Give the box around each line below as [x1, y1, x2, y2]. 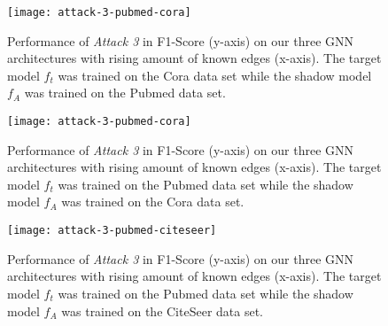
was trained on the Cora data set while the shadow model [58, 66, 372, 84]
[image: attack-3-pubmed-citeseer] [7, 224, 217, 237]
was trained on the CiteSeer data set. [61, 301, 263, 320]
